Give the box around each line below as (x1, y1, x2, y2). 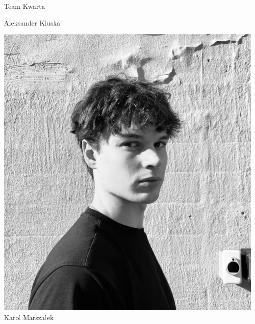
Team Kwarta (4, 1, 45, 11)
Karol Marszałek (4, 312, 54, 322)
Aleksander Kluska (4, 17, 60, 27)
